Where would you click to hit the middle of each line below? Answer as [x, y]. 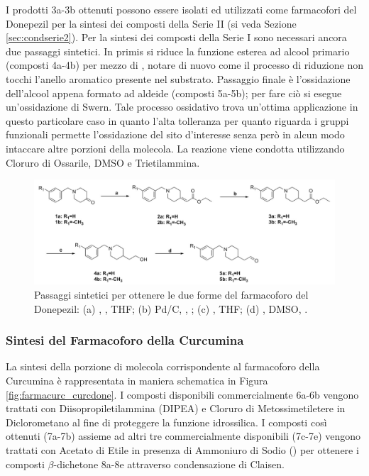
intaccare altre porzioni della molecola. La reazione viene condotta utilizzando [175, 148]
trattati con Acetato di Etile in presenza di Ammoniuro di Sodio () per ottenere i [182, 449]
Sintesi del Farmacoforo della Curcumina [125, 340]
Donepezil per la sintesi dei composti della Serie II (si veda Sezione [151, 23]
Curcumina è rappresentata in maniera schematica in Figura [137, 380]
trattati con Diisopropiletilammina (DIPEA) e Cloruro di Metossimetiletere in [176, 408]
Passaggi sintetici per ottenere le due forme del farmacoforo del [171, 294]
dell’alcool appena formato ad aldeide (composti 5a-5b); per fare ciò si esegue [174, 93]
